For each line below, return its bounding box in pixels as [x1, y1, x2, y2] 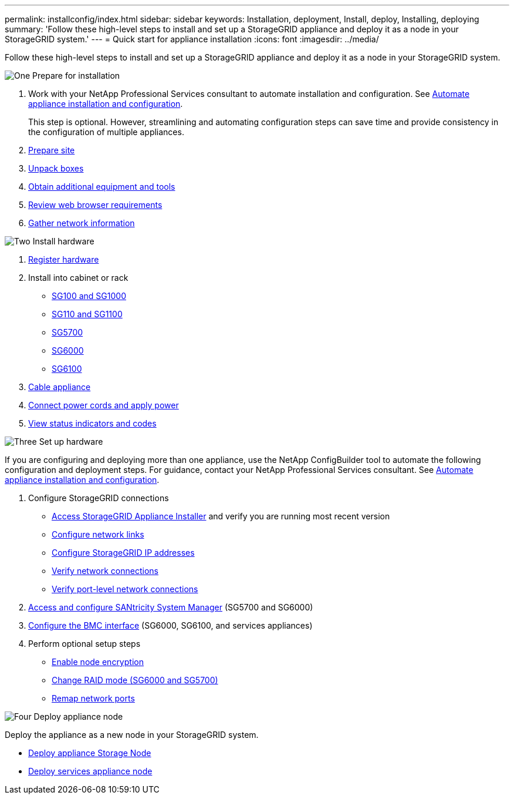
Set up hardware [39, 437, 103, 446]
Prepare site [28, 145, 75, 155]
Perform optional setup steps [28, 639, 141, 649]
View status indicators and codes [28, 418, 157, 428]
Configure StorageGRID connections [28, 493, 169, 503]
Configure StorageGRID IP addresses [52, 548, 195, 558]
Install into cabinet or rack [28, 273, 128, 283]
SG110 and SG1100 [52, 309, 123, 319]
